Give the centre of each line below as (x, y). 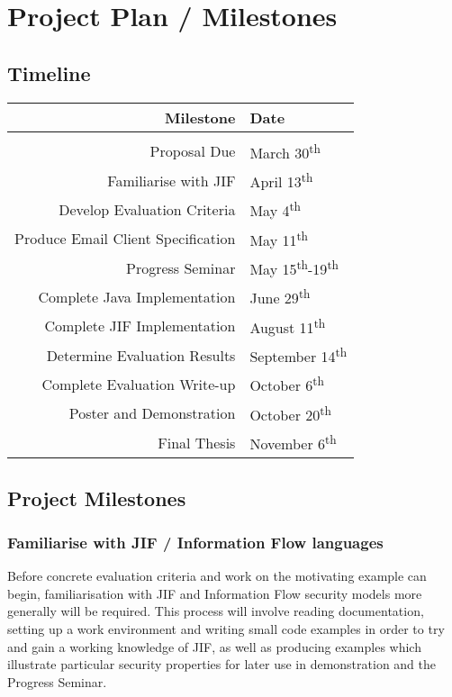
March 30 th (285, 151)
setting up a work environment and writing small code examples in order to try (226, 628)
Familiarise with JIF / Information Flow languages (195, 542)
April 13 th (281, 180)
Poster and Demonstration (152, 413)
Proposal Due (193, 151)
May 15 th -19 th (294, 267)
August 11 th (288, 326)
